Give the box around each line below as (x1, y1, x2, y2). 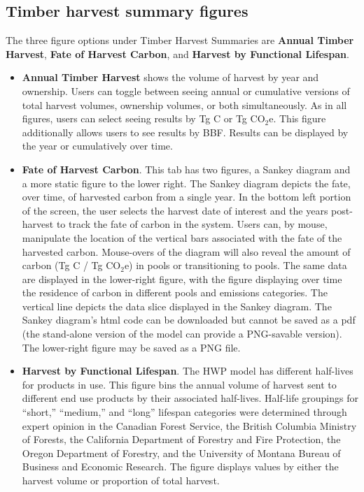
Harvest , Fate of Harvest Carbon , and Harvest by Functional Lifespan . (6, 46, 349, 61)
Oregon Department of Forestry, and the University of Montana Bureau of (22, 445, 341, 460)
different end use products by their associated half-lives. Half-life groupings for (22, 391, 358, 405)
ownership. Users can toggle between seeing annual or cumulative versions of (22, 83, 350, 98)
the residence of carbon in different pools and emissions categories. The (22, 285, 328, 300)
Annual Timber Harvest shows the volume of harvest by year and (22, 70, 319, 85)
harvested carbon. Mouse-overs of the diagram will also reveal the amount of (22, 244, 351, 259)
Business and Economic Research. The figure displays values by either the (22, 459, 339, 474)
